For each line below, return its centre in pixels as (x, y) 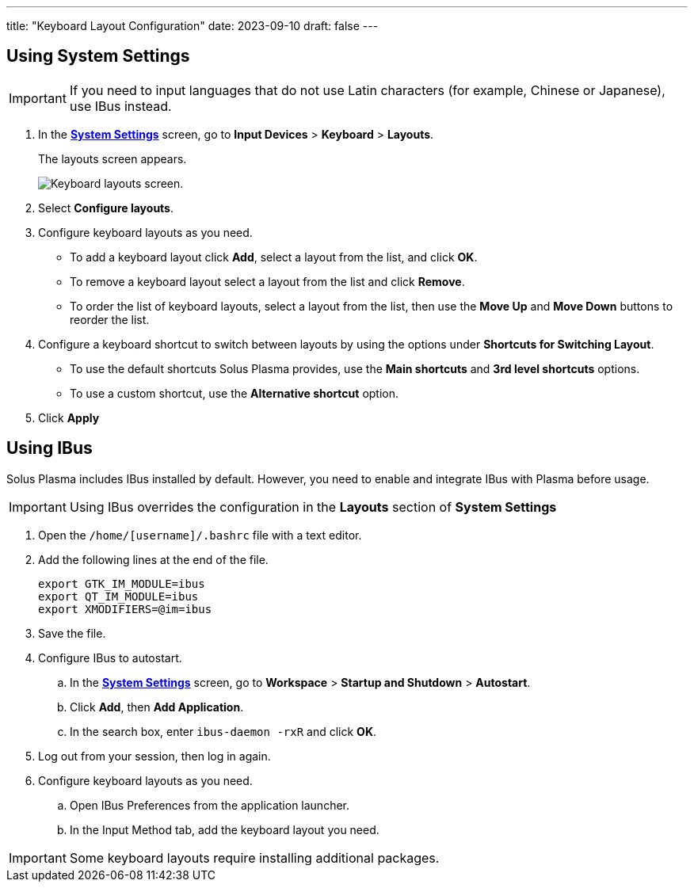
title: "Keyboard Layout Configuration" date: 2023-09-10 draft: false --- (193, 26)
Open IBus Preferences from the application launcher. (210, 805)
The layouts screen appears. (112, 158)
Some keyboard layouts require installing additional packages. (254, 858)
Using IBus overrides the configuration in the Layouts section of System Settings (313, 507)
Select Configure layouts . (106, 208)
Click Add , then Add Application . (157, 707)
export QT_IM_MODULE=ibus (118, 596)
